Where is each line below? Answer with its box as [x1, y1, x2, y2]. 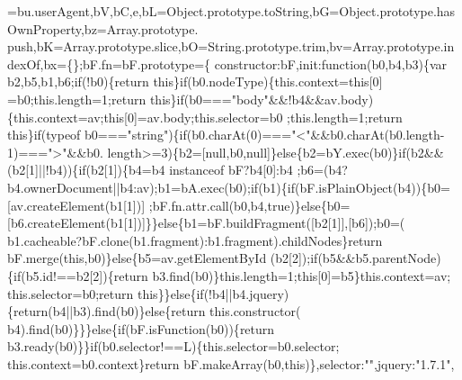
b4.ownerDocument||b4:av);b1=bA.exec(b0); [7, 177, 251, 196]
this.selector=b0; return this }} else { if [7, 284, 204, 303]
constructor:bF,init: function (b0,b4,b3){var [214, 54, 448, 73]
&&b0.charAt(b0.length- [310, 125, 445, 144]
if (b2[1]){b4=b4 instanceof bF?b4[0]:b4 [78, 160, 293, 179]
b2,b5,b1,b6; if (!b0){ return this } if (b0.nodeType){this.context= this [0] [7, 72, 383, 91]
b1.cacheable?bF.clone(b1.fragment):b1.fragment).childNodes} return [7, 231, 383, 249]
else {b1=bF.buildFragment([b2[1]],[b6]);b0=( [157, 213, 405, 232]
